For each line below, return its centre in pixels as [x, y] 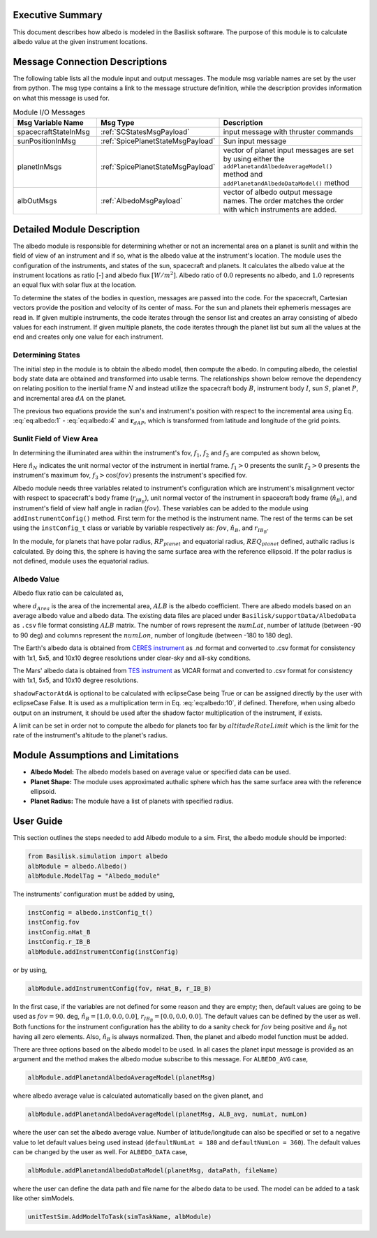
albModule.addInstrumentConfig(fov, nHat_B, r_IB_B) [120, 988]
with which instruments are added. [280, 209]
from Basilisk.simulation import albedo [97, 856]
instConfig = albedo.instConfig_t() [90, 913]
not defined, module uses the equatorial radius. [81, 561]
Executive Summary [58, 15]
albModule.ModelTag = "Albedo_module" [94, 876]
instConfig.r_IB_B [59, 942]
